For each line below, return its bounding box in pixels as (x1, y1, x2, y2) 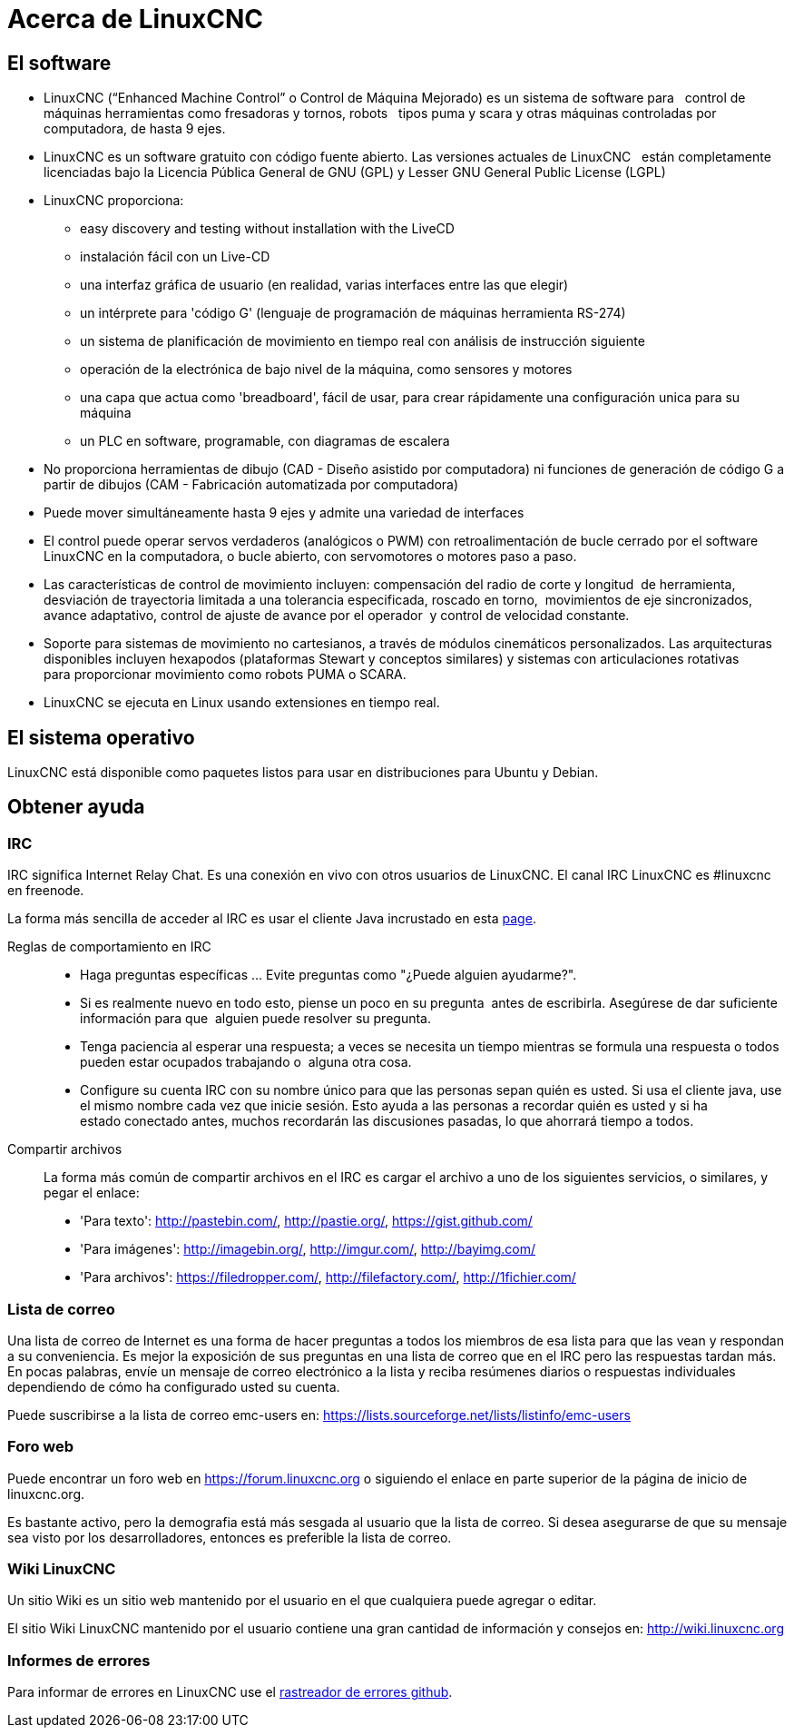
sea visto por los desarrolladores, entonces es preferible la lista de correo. (7, 1529, 452, 1545)
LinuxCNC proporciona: (44, 192, 184, 209)
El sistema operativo (7, 725, 195, 749)
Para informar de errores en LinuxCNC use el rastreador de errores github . (7, 1684, 453, 1700)
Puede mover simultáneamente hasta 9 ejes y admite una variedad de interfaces (44, 505, 524, 521)
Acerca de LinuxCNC (7, 4, 264, 35)
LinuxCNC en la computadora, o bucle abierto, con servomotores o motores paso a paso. (44, 548, 577, 565)
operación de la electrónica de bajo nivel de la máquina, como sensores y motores (80, 361, 573, 378)
